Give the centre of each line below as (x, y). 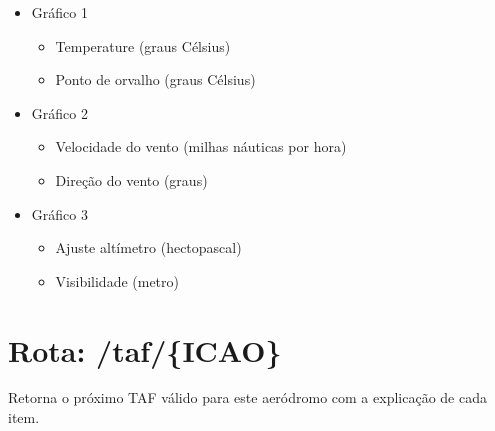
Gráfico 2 (59, 112)
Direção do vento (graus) (131, 179)
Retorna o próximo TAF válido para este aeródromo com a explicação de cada (247, 397)
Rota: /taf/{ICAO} (145, 349)
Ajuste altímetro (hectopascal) (148, 247)
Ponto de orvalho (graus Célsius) (155, 79)
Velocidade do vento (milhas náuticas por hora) (201, 146)
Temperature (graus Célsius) (143, 45)
